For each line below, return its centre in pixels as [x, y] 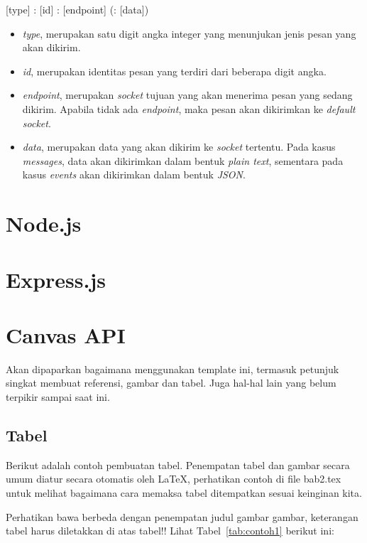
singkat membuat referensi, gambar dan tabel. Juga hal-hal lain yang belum [171, 383]
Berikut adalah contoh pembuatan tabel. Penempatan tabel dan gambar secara [178, 464]
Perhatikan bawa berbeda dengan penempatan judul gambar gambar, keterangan [182, 516]
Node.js [44, 224]
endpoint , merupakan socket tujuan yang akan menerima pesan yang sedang [187, 95]
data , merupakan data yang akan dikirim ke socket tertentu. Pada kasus [179, 147]
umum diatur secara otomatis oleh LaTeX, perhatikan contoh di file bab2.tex [174, 479]
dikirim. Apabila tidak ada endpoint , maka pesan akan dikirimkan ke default [189, 108]
